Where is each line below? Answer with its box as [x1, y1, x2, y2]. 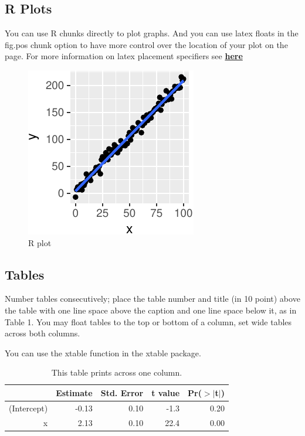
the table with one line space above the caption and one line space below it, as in [5, 304, 297, 316]
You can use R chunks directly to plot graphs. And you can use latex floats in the [5, 27, 299, 39]
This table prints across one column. [51, 366, 182, 379]
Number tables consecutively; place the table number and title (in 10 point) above [5, 292, 300, 305]
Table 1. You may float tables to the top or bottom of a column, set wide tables [5, 315, 292, 328]
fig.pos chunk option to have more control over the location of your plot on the [5, 38, 288, 50]
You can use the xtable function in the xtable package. [5, 346, 201, 359]
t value [151, 386, 180, 398]
